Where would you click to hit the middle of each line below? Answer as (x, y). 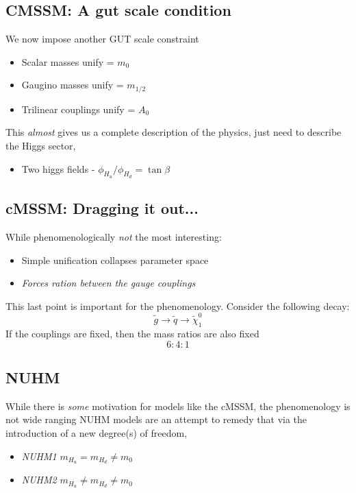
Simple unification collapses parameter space (115, 260)
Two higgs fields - (58, 168)
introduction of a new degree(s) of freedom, (97, 432)
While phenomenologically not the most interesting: (114, 237)
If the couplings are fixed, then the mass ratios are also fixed (132, 333)
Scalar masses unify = (68, 61)
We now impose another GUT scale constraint (102, 39)
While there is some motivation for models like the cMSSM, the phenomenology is (178, 406)
